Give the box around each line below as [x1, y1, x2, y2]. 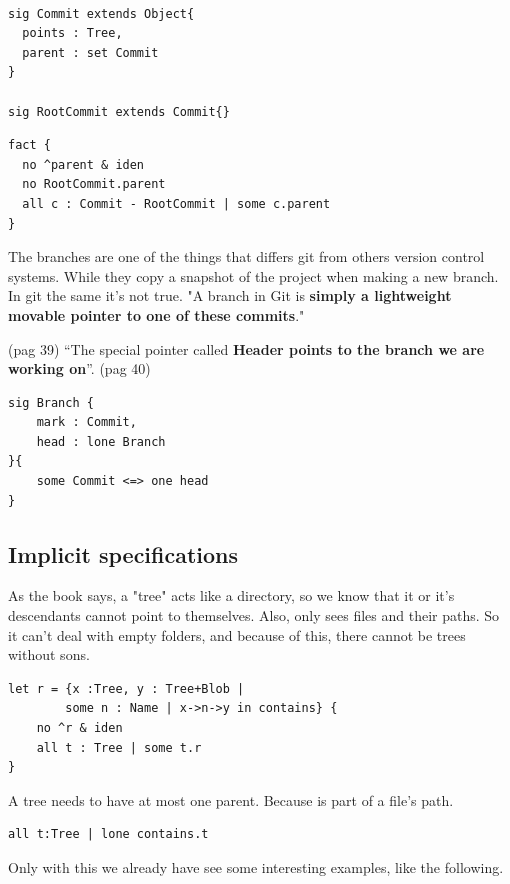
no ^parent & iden [22, 157, 145, 172]
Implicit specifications [8, 538, 239, 569]
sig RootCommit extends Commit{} [8, 104, 230, 119]
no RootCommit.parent [22, 177, 166, 192]
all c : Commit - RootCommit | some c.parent [22, 196, 331, 211]
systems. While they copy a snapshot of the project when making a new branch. [8, 265, 499, 286]
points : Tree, [22, 26, 123, 41]
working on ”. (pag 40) [8, 358, 151, 379]
